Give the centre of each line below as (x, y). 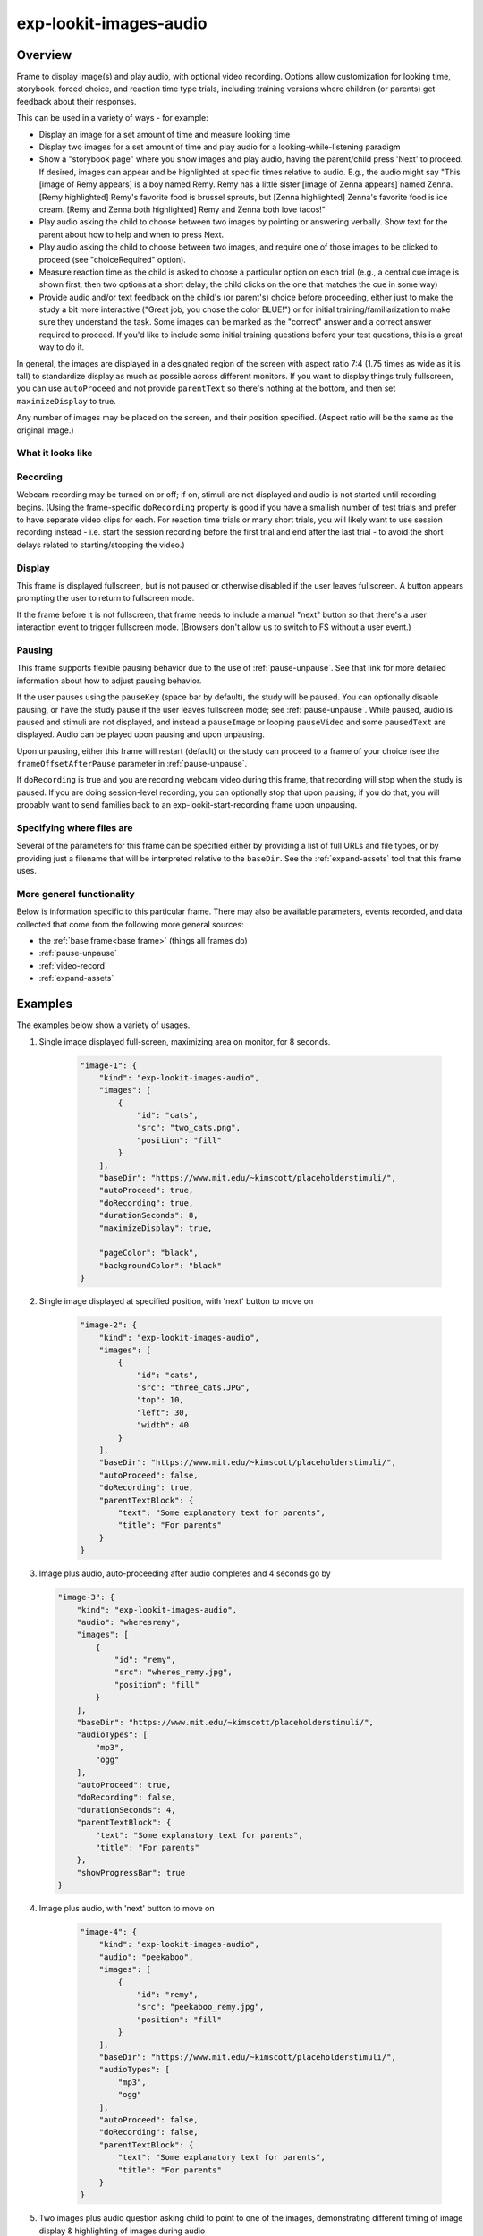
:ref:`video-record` (73, 965)
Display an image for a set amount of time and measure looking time (165, 134)
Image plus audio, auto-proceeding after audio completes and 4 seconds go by (185, 1573)
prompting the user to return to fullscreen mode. (106, 598)
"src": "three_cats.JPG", (193, 1388)
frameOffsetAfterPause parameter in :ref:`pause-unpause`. (132, 764)
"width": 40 (163, 1425)
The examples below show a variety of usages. (103, 1025)
